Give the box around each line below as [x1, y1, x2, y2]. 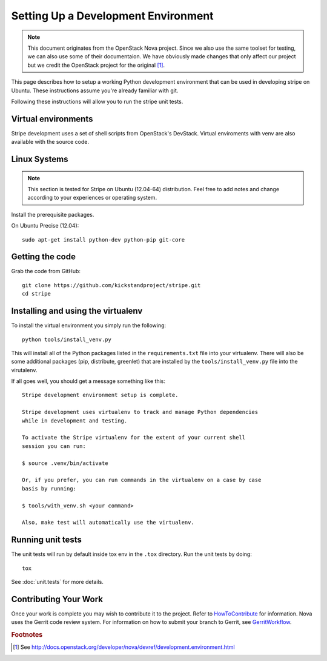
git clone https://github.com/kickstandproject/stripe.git [22, 282, 201, 288]
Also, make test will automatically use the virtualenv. [22, 519, 195, 526]
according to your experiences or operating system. [27, 194, 157, 202]
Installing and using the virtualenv [11, 306, 143, 316]
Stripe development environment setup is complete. [22, 392, 179, 399]
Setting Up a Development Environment [11, 9, 214, 22]
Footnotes [11, 631, 43, 639]
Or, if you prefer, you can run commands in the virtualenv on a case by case [22, 476, 262, 484]
